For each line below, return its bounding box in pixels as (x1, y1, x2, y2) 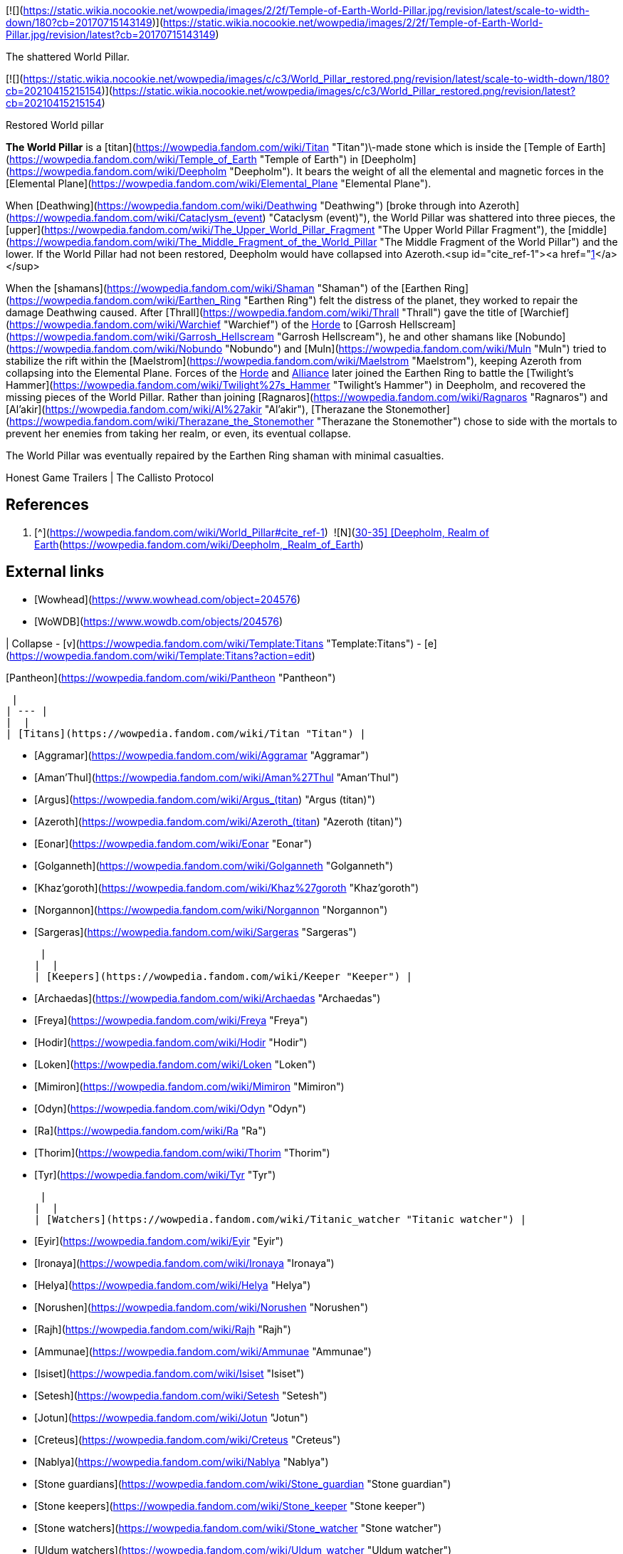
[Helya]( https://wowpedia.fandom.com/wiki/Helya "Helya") (34, 1278, 311, 1291)
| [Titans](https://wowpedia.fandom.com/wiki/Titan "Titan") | (6, 727, 366, 739)
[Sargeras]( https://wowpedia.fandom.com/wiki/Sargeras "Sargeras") (34, 925, 357, 938)
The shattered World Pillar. (6, 51, 130, 63)
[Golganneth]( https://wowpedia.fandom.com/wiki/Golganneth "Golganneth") (34, 859, 394, 872)
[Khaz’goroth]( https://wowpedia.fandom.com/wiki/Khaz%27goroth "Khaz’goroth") (34, 881, 419, 894)
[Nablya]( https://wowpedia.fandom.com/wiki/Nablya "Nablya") (34, 1455, 329, 1468)
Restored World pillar (6, 119, 104, 131)
